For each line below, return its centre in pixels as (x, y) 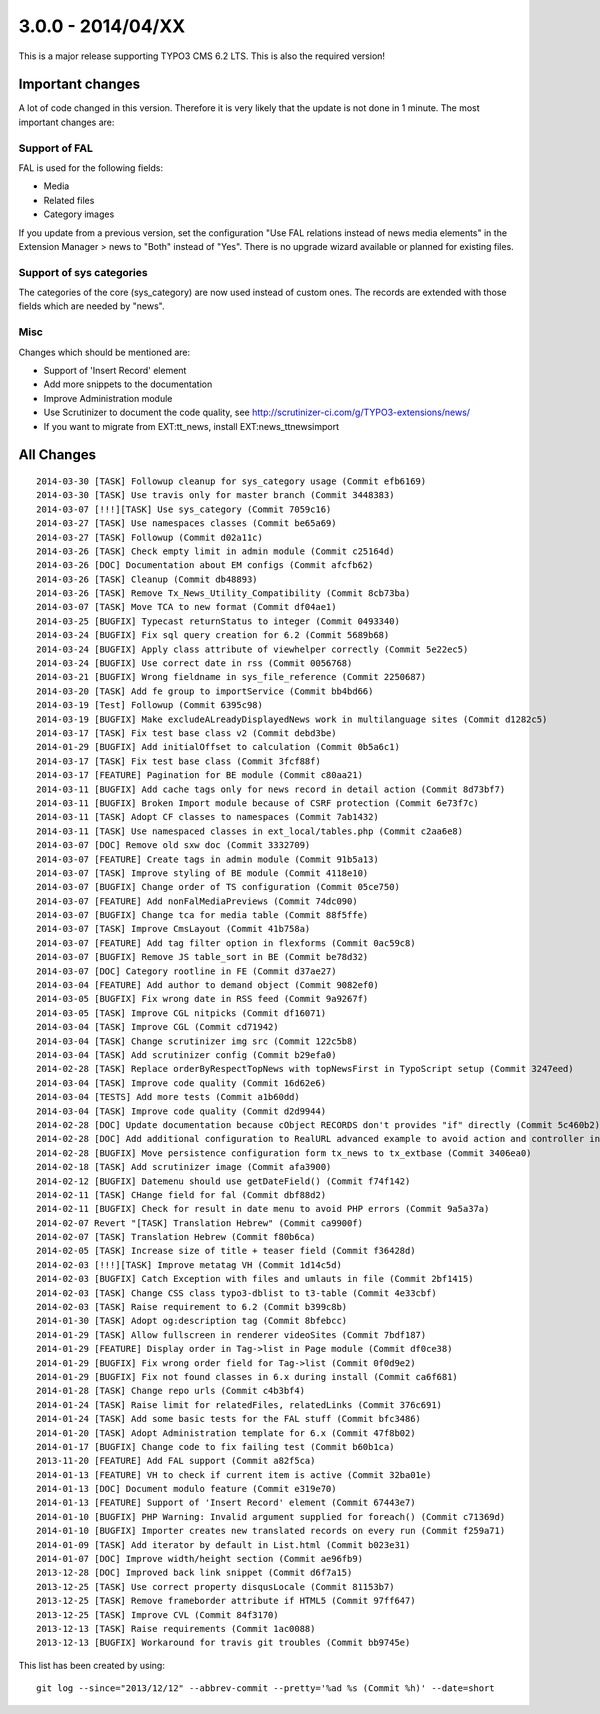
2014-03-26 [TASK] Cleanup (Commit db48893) (147, 579)
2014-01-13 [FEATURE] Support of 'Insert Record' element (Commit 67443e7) (226, 1503)
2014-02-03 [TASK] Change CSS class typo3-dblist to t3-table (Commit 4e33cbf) (236, 1293)
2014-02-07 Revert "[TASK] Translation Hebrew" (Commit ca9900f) (200, 1223)
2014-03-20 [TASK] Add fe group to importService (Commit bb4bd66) (205, 691)
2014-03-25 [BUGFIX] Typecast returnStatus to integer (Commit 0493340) (218, 621)
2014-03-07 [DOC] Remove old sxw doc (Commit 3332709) (173, 845)
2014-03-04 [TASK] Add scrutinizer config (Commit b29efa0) (186, 1054)
